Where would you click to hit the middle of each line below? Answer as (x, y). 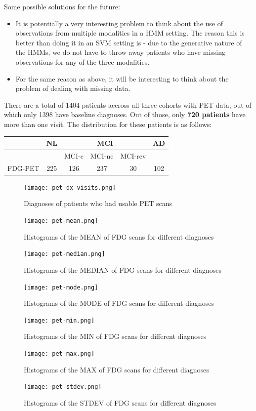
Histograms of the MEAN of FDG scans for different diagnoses (119, 236)
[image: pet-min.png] (59, 320)
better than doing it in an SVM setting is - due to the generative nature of (129, 42)
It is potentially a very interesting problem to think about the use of (119, 23)
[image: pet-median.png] (64, 254)
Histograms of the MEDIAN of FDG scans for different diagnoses (123, 269)
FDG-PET (23, 168)
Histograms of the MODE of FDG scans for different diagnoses (119, 303)
